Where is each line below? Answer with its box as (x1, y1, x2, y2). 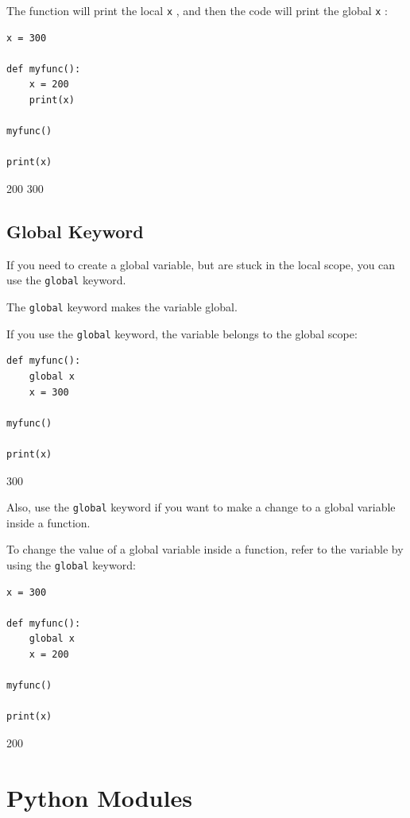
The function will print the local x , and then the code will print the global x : (6, 2, 388, 18)
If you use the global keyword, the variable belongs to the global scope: (6, 325, 358, 341)
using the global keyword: (6, 556, 136, 573)
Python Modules (6, 781, 192, 813)
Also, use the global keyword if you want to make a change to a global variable (6, 499, 396, 515)
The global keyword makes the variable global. (6, 299, 238, 315)
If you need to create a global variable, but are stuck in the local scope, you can (6, 256, 396, 272)
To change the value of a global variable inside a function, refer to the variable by (6, 541, 404, 558)
